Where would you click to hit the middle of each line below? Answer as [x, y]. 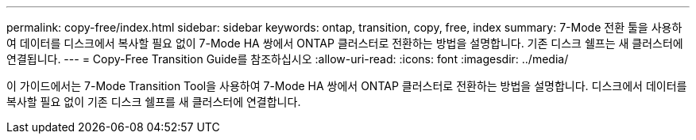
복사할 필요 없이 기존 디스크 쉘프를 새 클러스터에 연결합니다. [154, 102]
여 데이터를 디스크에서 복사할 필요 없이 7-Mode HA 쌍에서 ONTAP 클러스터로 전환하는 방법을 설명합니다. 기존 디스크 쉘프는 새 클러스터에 [345, 43]
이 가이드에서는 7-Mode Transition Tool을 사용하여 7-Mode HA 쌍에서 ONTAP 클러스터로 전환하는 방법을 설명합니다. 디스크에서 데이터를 [347, 86]
